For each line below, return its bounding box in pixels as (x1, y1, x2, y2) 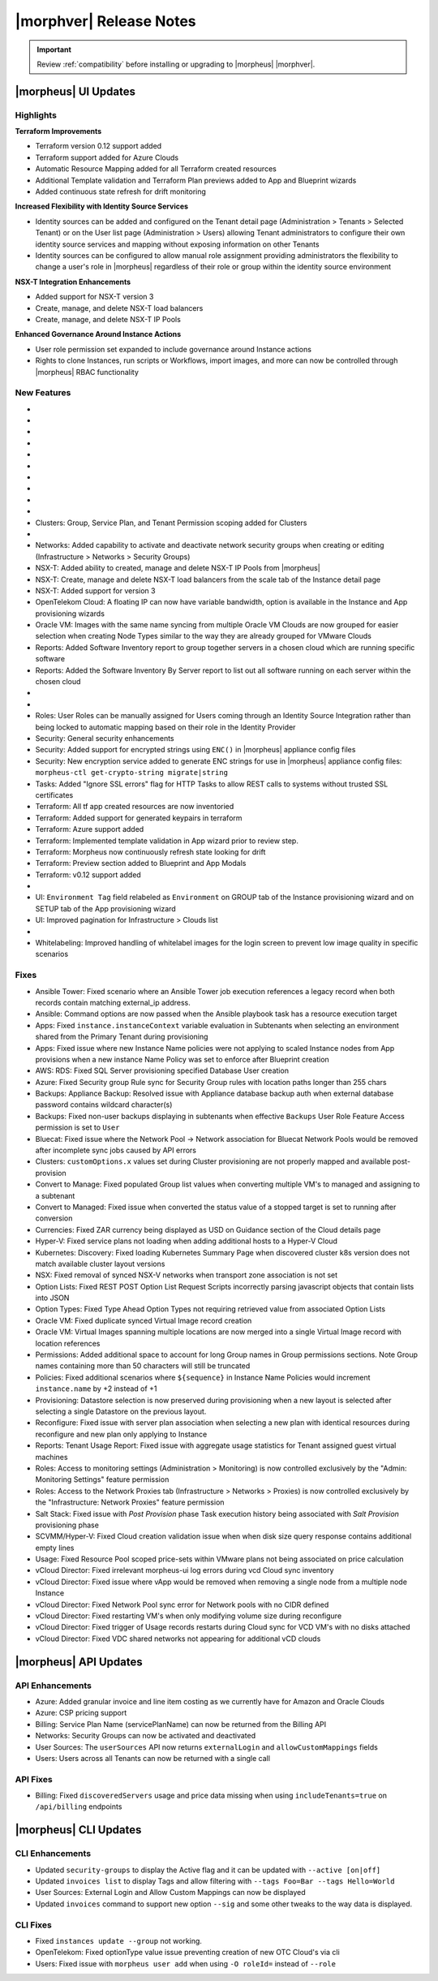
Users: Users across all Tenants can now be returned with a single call (35, 1753, 271, 1763)
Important (36, 45, 72, 54)
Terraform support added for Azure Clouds (35, 153, 178, 162)
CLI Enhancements (15, 1848, 92, 1859)
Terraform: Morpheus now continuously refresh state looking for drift (35, 846, 266, 856)
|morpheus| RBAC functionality (35, 367, 140, 377)
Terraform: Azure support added (35, 825, 144, 834)
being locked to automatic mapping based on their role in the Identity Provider (35, 722, 296, 732)
